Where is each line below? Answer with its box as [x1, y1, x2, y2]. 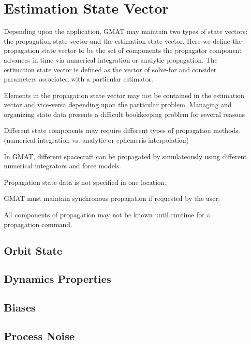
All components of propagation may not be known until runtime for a [4, 210, 210, 220]
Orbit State [4, 243, 62, 258]
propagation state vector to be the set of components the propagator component [4, 45, 242, 55]
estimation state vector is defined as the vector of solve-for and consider [4, 64, 217, 74]
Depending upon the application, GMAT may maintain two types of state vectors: [4, 26, 248, 36]
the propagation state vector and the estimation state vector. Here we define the [4, 35, 242, 46]
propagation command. [4, 219, 72, 229]
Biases [4, 300, 36, 315]
